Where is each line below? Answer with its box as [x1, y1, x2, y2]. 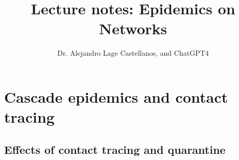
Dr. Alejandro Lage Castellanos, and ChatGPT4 [57, 48, 209, 58]
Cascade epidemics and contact [4, 86, 228, 107]
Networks [99, 18, 167, 39]
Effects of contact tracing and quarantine [4, 141, 226, 157]
